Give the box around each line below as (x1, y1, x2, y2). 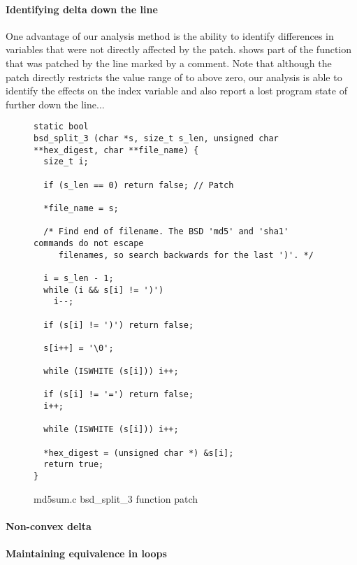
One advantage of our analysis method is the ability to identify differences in (6, 28, 334, 43)
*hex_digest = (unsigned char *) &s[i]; (43, 448, 234, 458)
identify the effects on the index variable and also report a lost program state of (6, 83, 347, 98)
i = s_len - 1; (43, 273, 114, 283)
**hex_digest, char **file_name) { (34, 145, 199, 155)
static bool (34, 122, 89, 132)
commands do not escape (34, 238, 144, 248)
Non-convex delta (6, 518, 92, 533)
